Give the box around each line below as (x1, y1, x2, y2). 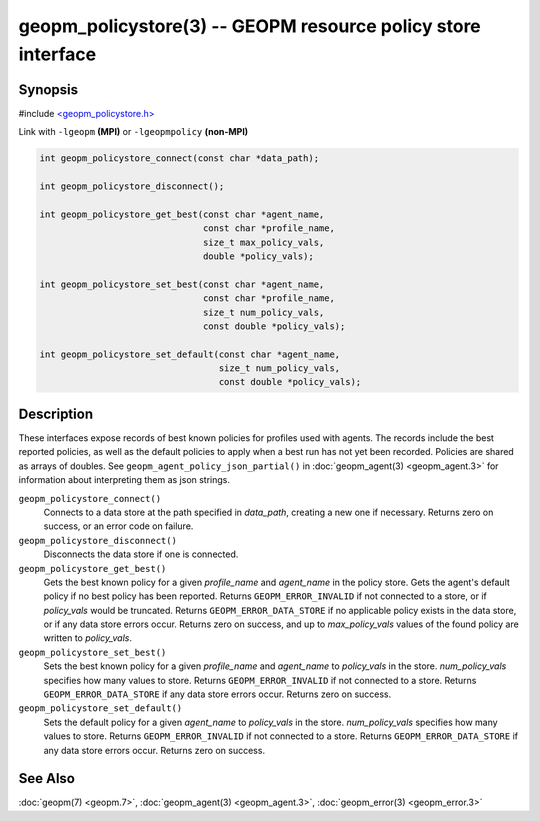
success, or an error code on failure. (43, 520, 194, 532)
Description (18, 405, 94, 422)
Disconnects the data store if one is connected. (43, 548, 239, 560)
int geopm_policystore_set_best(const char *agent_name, (39, 278, 325, 290)
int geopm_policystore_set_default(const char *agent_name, (39, 348, 341, 360)
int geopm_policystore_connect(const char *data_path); (39, 153, 320, 164)
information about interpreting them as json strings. (18, 474, 230, 486)
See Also (18, 770, 75, 787)
